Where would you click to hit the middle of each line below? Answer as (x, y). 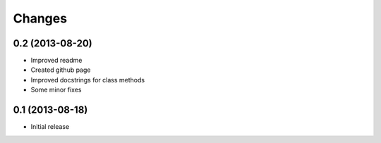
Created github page (61, 70)
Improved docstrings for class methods (87, 80)
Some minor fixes (56, 90)
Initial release (50, 127)
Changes (40, 18)
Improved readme (56, 61)
